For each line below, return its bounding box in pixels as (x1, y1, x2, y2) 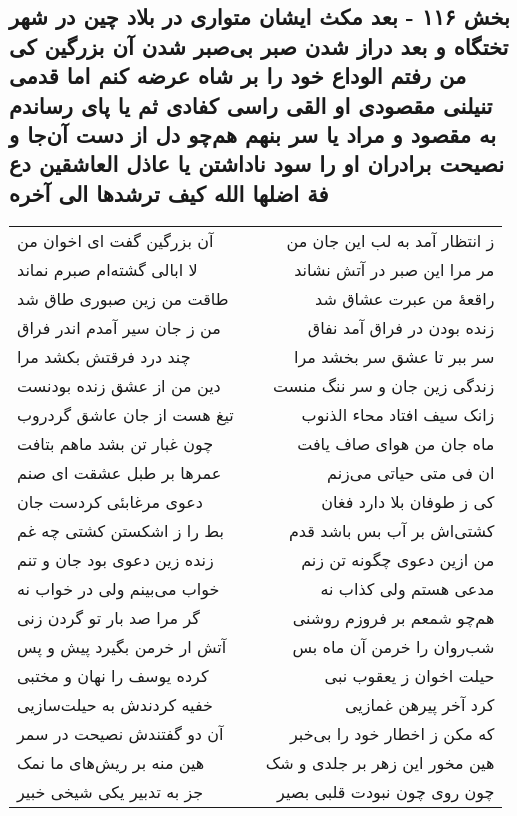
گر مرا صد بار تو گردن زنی (17, 605, 200, 629)
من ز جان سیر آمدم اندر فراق (17, 315, 221, 339)
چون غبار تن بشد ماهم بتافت (17, 431, 214, 455)
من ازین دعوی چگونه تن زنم (301, 547, 495, 571)
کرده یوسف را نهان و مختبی (17, 663, 209, 687)
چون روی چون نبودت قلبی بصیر (277, 779, 495, 803)
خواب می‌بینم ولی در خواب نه (17, 576, 220, 600)
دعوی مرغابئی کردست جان (17, 489, 203, 513)
